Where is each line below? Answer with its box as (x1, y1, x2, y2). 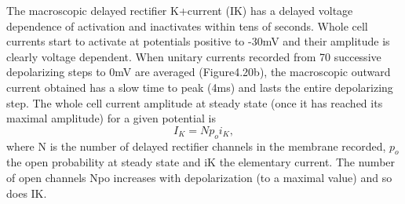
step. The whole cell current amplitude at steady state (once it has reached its (6, 94, 383, 111)
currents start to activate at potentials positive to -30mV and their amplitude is (6, 33, 390, 49)
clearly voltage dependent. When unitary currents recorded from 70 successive (6, 48, 381, 64)
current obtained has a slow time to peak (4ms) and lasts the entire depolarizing (6, 78, 393, 95)
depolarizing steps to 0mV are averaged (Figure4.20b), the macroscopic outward (6, 64, 391, 80)
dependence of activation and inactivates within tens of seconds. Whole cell (6, 17, 368, 34)
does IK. (6, 184, 47, 201)
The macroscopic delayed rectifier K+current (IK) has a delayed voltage (6, 2, 353, 18)
